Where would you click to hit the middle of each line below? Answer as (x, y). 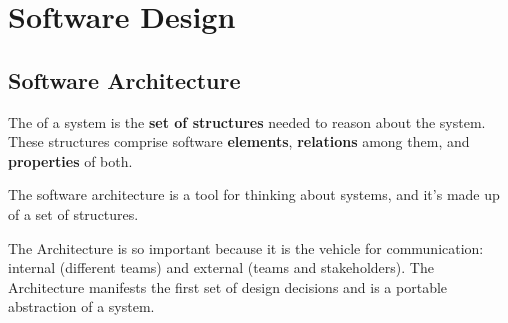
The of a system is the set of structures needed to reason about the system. (247, 121)
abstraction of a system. (81, 306)
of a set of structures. (73, 213)
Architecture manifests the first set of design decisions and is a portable (228, 286)
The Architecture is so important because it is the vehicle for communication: (246, 247)
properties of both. (70, 160)
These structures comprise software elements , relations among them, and (239, 141)
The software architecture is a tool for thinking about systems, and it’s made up (254, 194)
